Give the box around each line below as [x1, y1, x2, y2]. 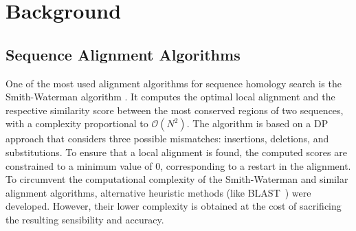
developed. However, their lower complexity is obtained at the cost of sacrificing [5, 199, 342, 213]
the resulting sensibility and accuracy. [5, 212, 164, 226]
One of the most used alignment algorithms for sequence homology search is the [5, 76, 342, 90]
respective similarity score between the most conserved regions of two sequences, [5, 102, 344, 117]
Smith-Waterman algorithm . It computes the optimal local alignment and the [5, 89, 335, 104]
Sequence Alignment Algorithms [5, 43, 241, 65]
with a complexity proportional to [5, 116, 148, 131]
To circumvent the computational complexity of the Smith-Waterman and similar [5, 172, 348, 186]
